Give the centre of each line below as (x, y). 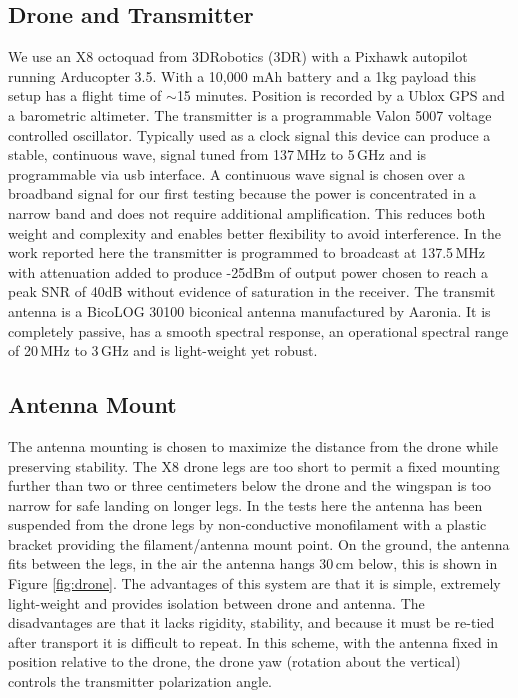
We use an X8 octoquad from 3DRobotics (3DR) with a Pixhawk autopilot (238, 56)
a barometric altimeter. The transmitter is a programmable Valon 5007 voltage (250, 114)
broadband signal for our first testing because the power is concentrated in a (242, 193)
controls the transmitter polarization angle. (140, 681)
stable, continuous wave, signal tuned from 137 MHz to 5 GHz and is (217, 154)
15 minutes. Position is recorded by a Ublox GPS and (340, 95)
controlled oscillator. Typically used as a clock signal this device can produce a (249, 134)
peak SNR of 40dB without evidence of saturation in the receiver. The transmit (252, 291)
